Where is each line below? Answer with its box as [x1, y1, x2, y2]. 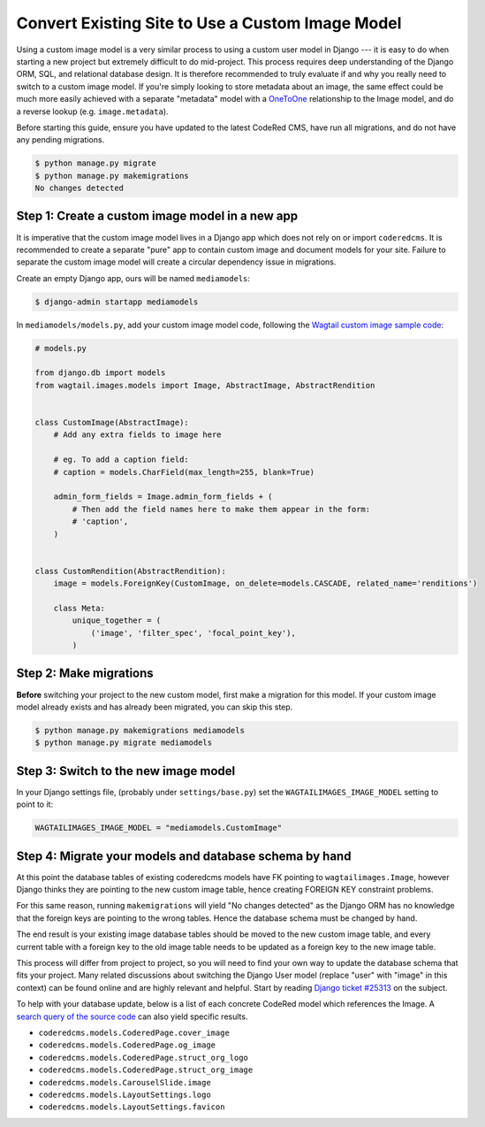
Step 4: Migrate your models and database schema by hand [16, 848, 352, 863]
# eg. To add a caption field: [53, 455, 189, 464]
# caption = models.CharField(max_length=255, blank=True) [53, 467, 315, 477]
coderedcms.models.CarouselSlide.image [38, 1077, 211, 1087]
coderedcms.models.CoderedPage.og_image [38, 1040, 216, 1050]
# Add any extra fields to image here [53, 430, 222, 440]
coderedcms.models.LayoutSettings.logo [38, 1089, 211, 1100]
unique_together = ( [72, 616, 162, 625]
